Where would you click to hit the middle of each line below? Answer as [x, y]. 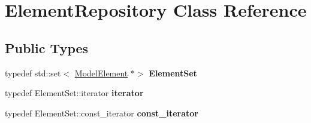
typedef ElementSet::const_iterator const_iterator [102, 113]
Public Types [47, 47]
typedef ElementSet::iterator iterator [74, 93]
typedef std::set [33, 73]
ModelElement [101, 73]
